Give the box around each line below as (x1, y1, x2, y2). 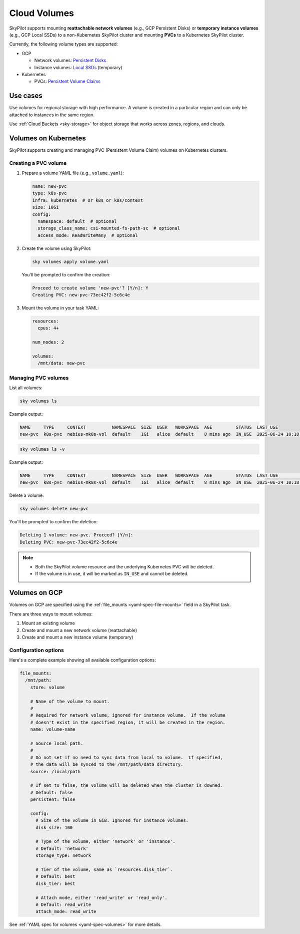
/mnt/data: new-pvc (37, 361, 85, 366)
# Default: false (30, 789, 73, 795)
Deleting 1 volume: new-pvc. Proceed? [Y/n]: (19, 532, 133, 538)
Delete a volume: (9, 492, 44, 498)
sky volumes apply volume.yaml (32, 258, 109, 264)
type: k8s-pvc (32, 190, 67, 196)
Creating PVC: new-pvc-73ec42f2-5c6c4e (32, 292, 130, 298)
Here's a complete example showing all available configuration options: (9, 657, 156, 663)
